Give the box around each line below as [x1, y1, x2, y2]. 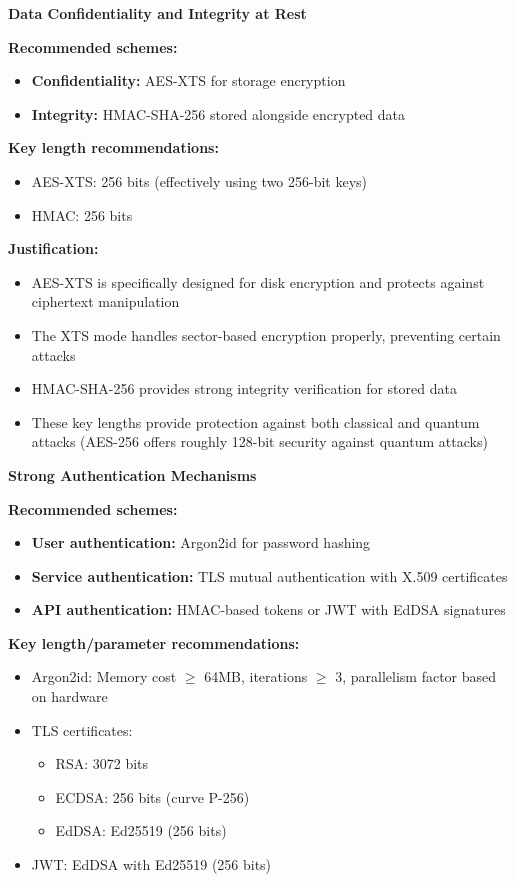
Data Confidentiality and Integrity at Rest [8, 3, 307, 23]
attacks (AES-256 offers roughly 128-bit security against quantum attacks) [31, 431, 488, 452]
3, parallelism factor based [335, 666, 497, 687]
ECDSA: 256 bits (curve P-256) [55, 786, 250, 807]
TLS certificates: [31, 719, 133, 740]
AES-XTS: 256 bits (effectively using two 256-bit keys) [31, 170, 368, 191]
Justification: [8, 238, 99, 259]
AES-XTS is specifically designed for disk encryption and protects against [31, 271, 485, 292]
